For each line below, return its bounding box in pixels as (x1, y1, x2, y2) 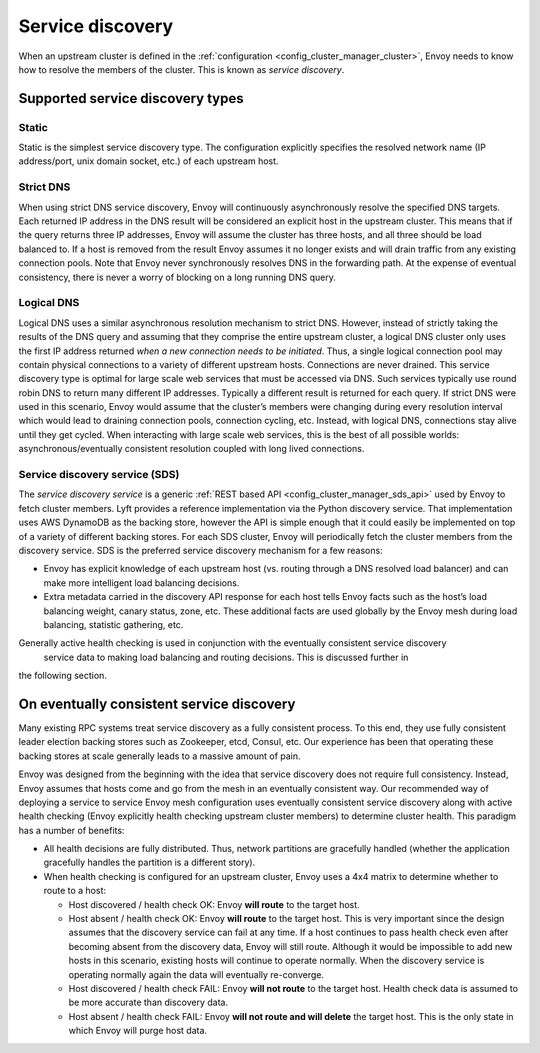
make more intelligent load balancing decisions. (43, 576, 240, 589)
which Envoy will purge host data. (68, 1025, 208, 1037)
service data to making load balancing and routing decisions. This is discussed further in (43, 651, 409, 663)
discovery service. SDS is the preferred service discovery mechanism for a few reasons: (18, 544, 384, 556)
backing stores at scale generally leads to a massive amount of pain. (18, 750, 301, 762)
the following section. (18, 670, 107, 682)
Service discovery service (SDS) (18, 468, 180, 481)
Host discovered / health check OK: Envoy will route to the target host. (68, 898, 360, 910)
